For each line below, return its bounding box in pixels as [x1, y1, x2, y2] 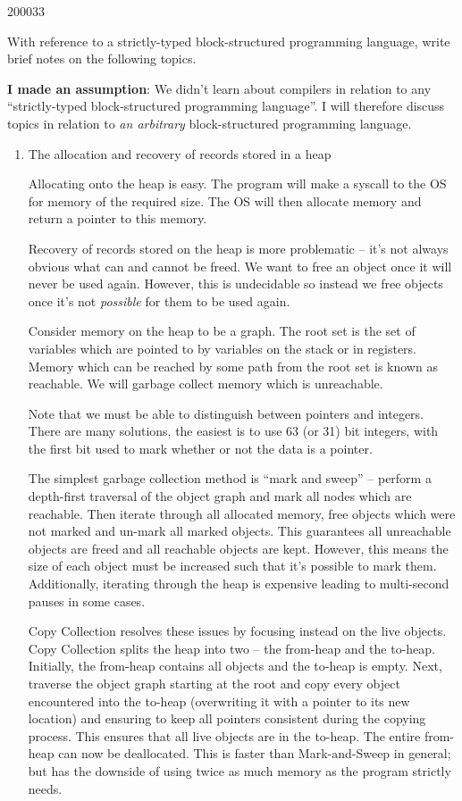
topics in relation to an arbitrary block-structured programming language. [7, 113, 412, 132]
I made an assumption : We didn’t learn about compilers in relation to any [7, 79, 432, 97]
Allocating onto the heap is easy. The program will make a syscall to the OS [28, 174, 447, 193]
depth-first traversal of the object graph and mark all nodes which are [28, 487, 412, 505]
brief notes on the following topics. [7, 49, 197, 68]
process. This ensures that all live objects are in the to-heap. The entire [28, 726, 421, 745]
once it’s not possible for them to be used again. [28, 291, 290, 310]
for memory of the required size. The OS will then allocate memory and [28, 191, 422, 210]
